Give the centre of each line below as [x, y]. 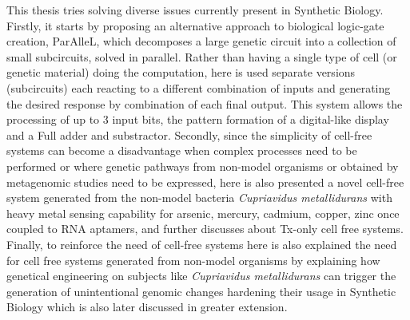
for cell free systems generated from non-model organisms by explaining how [193, 260]
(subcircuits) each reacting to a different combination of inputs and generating [199, 87]
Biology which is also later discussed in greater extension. [147, 307]
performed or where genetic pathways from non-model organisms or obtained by [203, 166]
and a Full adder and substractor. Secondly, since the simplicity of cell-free [189, 134]
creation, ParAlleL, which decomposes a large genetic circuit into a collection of [201, 41]
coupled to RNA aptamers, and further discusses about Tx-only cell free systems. [205, 229]
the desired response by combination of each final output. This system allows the [205, 103]
